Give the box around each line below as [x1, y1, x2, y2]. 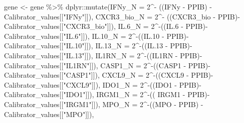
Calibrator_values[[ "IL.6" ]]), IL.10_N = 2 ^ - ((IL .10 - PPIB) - [4, 30, 189, 41]
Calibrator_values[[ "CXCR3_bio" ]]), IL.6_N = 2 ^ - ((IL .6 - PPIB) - [4, 21, 208, 31]
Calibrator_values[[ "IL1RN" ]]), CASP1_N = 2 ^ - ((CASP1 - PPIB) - [4, 60, 210, 70]
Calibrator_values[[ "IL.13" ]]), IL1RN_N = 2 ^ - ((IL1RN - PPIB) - [4, 50, 202, 60]
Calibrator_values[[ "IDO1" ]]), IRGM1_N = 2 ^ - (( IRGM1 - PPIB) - [4, 89, 210, 100]
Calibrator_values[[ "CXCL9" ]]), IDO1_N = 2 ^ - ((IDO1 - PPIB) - [4, 79, 201, 90]
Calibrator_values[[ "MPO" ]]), [4, 109, 94, 119]
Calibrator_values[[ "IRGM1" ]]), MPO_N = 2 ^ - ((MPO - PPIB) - [4, 99, 203, 109]
